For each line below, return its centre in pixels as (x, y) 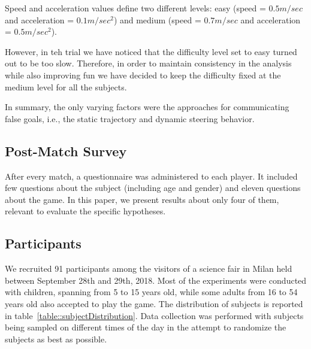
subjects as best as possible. (56, 339)
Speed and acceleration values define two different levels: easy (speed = (135, 8)
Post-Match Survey (66, 151)
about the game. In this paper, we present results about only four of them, (142, 199)
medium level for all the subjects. (66, 87)
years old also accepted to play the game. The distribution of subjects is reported (154, 303)
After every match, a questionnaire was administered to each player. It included (151, 176)
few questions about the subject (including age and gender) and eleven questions (153, 188)
